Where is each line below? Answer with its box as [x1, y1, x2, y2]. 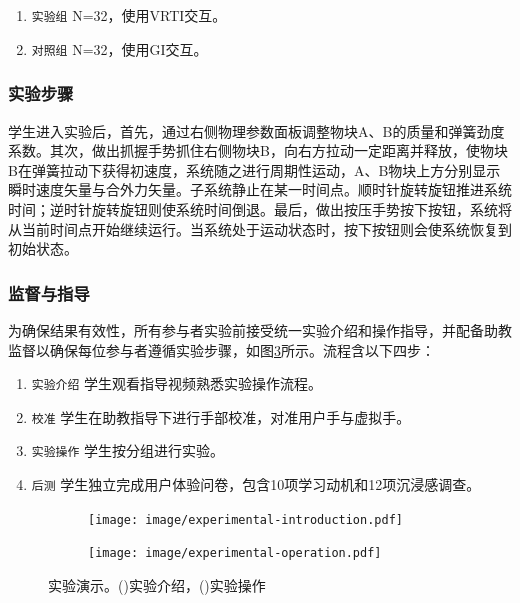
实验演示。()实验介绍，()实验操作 [48, 575, 266, 596]
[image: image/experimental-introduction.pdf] [88, 512, 403, 527]
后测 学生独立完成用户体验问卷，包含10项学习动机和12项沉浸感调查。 [31, 474, 481, 495]
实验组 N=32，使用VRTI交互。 [31, 5, 227, 25]
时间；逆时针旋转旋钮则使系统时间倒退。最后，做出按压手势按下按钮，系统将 [8, 198, 512, 219]
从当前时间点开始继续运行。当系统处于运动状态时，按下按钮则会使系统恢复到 [8, 218, 512, 239]
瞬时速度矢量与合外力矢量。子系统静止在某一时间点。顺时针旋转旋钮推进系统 [8, 179, 512, 200]
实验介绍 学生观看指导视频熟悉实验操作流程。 [31, 373, 323, 394]
